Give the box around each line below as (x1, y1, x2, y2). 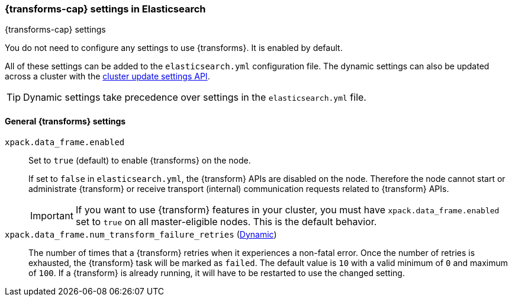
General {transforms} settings (5, 116, 126, 126)
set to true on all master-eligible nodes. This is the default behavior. (75, 215, 377, 228)
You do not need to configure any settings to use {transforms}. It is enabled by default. (5, 43, 343, 53)
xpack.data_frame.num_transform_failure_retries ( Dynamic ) (5, 229, 277, 239)
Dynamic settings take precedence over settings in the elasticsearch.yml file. (23, 91, 366, 104)
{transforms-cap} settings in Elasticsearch (5, 3, 206, 15)
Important (30, 209, 73, 222)
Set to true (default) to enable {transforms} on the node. (28, 155, 251, 165)
